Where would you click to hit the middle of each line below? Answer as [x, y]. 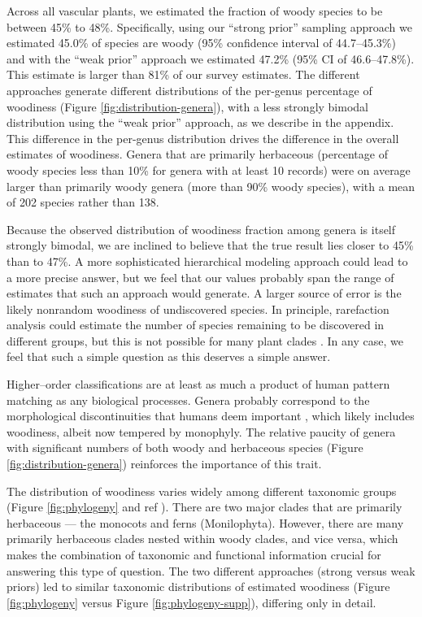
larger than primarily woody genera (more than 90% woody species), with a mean [211, 186]
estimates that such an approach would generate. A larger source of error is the [204, 293]
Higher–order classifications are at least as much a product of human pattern [198, 384]
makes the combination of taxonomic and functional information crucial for [194, 554]
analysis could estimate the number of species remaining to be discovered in [196, 325]
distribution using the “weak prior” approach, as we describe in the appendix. [200, 122]
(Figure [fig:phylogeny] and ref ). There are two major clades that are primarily [204, 507]
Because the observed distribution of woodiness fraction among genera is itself [201, 229]
